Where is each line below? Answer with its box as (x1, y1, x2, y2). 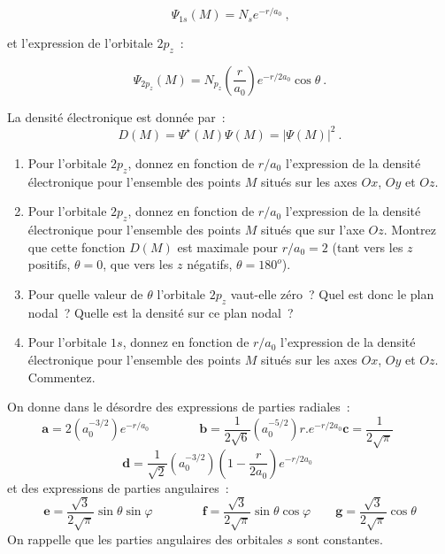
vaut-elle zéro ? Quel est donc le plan (230, 284, 434, 303)
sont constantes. (296, 529, 384, 548)
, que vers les (103, 255, 173, 273)
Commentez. (27, 367, 96, 386)
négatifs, (187, 255, 233, 273)
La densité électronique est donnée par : (7, 107, 226, 126)
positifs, (27, 255, 71, 273)
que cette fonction (27, 237, 126, 256)
